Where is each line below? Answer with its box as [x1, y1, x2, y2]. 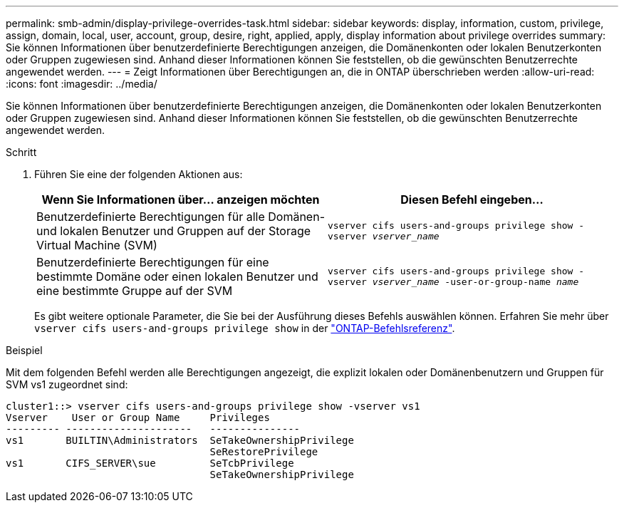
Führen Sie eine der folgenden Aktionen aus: [34, 168, 243, 180]
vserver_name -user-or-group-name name [372, 276, 579, 287]
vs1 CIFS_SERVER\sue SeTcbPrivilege [6, 457, 294, 469]
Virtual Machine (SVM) [36, 238, 157, 252]
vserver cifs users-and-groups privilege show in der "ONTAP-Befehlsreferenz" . [34, 322, 455, 334]
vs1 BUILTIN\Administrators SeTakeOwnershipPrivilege [6, 435, 354, 446]
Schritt [6, 146, 37, 158]
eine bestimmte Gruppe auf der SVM [36, 284, 233, 298]
